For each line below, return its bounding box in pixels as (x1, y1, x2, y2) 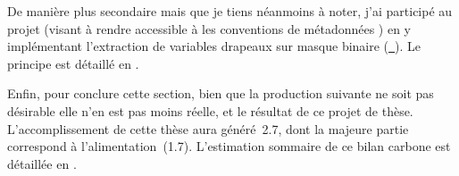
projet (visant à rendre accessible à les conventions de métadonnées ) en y (7, 19, 412, 38)
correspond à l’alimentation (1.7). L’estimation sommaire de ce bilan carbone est (7, 137, 451, 155)
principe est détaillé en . (7, 54, 139, 72)
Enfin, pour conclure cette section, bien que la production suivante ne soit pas (7, 84, 434, 103)
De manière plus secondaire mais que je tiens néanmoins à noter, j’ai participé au (7, 2, 453, 20)
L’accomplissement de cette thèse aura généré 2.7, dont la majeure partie (7, 119, 409, 138)
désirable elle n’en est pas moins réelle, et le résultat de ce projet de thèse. (7, 101, 413, 120)
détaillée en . (7, 154, 77, 172)
